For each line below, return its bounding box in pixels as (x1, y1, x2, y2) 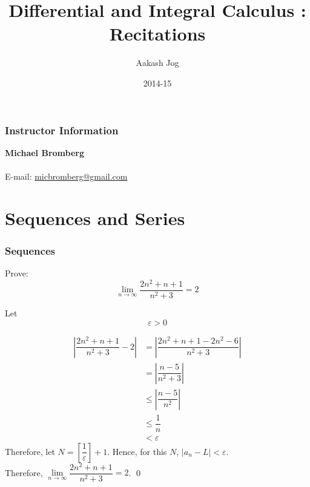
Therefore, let (5, 445, 55, 457)
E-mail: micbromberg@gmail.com (5, 169, 128, 182)
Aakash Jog (136, 56, 179, 69)
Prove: (5, 267, 28, 279)
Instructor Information (5, 122, 119, 137)
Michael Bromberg (5, 146, 84, 159)
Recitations (109, 21, 206, 46)
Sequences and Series (5, 205, 185, 230)
